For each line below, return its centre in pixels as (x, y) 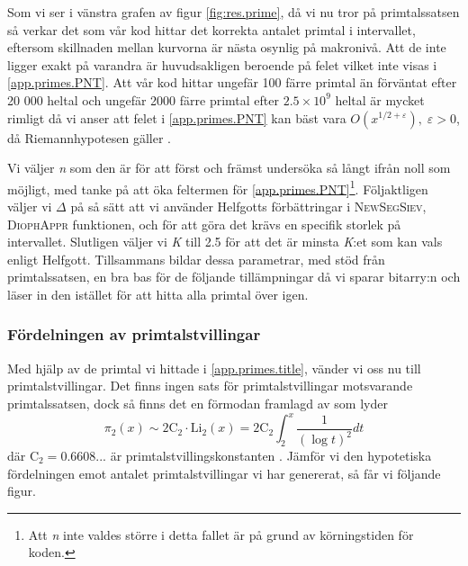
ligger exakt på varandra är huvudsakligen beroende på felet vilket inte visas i (222, 64)
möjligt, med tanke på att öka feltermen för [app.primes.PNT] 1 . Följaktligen (218, 187)
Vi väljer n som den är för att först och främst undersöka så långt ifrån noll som (229, 168)
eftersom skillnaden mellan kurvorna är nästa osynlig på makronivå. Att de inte (227, 47)
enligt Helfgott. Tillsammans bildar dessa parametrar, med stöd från (196, 259)
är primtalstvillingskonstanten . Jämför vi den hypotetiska (271, 455)
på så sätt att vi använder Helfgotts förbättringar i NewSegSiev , (248, 206)
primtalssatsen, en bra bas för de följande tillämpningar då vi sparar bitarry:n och (234, 277)
